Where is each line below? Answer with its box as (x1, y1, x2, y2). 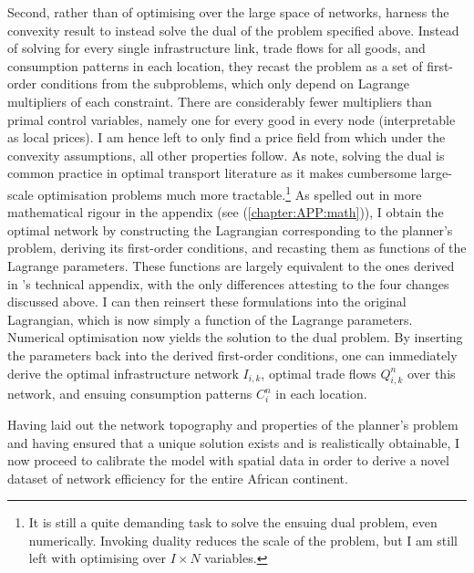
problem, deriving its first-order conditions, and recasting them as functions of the (7, 238, 467, 257)
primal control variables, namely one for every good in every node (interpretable (7, 109, 456, 129)
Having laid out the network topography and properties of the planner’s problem (7, 414, 459, 433)
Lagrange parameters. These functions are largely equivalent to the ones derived (7, 255, 455, 275)
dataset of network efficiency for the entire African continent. (7, 468, 348, 487)
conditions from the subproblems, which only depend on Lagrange (40, 74, 409, 93)
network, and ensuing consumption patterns (7, 384, 252, 403)
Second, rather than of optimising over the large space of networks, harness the (7, 3, 449, 21)
